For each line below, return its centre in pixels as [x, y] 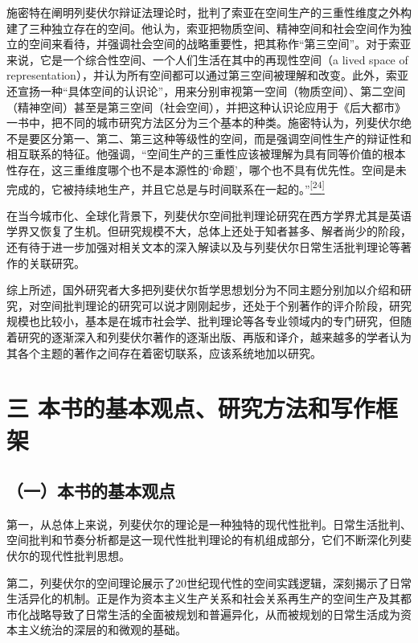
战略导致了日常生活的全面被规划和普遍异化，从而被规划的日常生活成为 [214, 614]
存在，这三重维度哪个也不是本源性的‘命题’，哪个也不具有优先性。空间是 [206, 169]
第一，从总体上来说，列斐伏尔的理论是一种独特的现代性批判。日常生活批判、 [209, 524]
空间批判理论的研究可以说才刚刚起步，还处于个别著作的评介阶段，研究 [225, 305]
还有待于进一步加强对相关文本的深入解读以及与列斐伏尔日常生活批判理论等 [203, 246]
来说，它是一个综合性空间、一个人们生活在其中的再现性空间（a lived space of [207, 59]
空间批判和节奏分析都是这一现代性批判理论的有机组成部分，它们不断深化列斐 [209, 540]
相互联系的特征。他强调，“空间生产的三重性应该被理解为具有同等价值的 [195, 154]
